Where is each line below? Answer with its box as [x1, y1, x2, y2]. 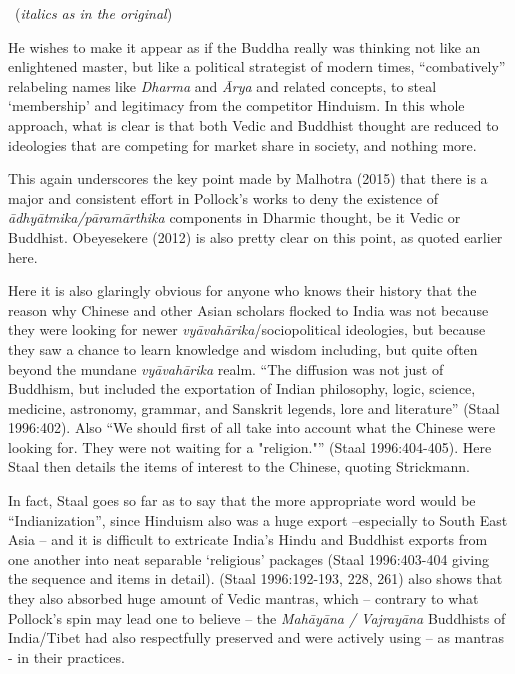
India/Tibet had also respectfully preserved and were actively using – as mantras [8, 627, 505, 648]
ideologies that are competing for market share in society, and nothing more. [8, 134, 477, 155]
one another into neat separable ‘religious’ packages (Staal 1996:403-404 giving [8, 548, 490, 569]
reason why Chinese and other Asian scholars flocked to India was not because [8, 299, 489, 320]
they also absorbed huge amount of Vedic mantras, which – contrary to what [8, 588, 479, 609]
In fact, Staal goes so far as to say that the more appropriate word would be [8, 490, 476, 511]
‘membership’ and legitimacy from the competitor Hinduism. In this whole [8, 95, 465, 116]
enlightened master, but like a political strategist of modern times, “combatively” [8, 56, 506, 77]
